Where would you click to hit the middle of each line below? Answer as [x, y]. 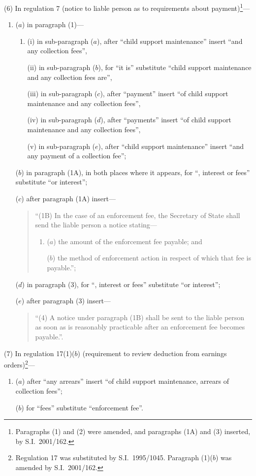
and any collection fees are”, [70, 77]
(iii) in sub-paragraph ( [62, 93]
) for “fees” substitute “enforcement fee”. [82, 407]
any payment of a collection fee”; [77, 156]
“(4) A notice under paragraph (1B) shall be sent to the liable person [140, 317]
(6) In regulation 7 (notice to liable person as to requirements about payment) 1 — [127, 7]
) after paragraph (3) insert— [66, 301]
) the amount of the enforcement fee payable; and [128, 241]
